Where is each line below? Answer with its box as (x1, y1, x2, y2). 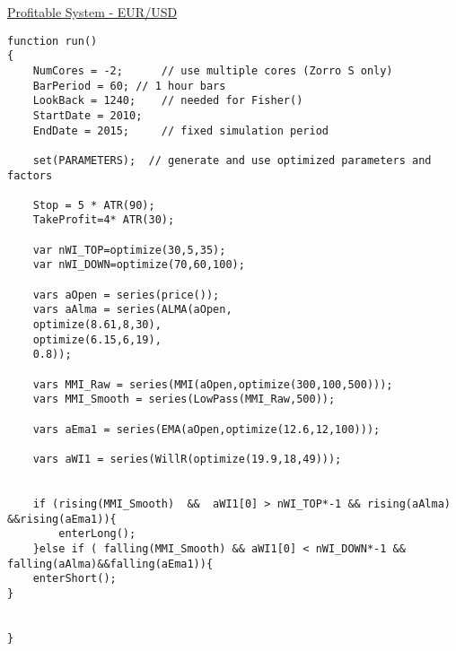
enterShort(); (32, 572, 117, 586)
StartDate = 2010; (32, 108, 143, 122)
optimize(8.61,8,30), (32, 318, 162, 332)
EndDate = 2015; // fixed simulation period (32, 124, 329, 137)
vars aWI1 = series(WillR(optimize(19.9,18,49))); (32, 452, 342, 465)
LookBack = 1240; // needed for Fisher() (32, 94, 303, 108)
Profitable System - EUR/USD (7, 3, 178, 21)
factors (7, 169, 53, 182)
